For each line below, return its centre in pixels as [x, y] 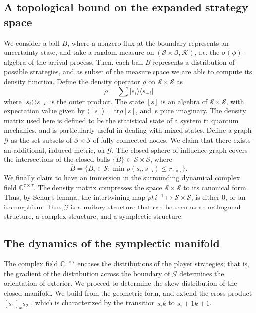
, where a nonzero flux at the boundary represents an [148, 42]
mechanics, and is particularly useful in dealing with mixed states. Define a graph [128, 130]
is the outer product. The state [97, 101]
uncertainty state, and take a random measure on [79, 52]
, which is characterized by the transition [93, 302]
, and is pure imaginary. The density [191, 111]
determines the [202, 273]
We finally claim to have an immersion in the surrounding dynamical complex [122, 177]
